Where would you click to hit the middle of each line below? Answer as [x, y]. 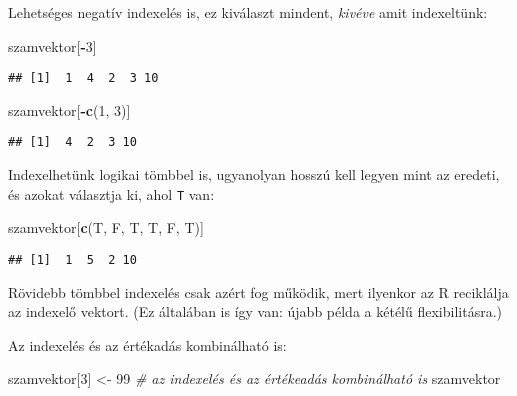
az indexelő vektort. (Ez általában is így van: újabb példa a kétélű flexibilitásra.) [255, 311]
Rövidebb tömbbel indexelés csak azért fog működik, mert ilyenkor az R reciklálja [258, 291]
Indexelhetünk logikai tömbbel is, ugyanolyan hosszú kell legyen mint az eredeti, [254, 174]
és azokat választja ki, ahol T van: [111, 193]
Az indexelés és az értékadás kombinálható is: [147, 344]
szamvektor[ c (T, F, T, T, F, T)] [106, 227]
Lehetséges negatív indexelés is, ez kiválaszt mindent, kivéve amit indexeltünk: [248, 12]
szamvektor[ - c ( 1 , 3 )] [69, 109]
